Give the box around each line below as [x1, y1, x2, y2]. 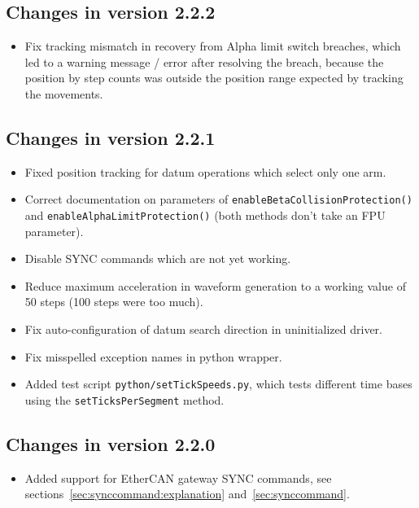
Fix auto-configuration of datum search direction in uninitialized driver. [24, 321, 383, 338]
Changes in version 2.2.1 [6, 125, 216, 150]
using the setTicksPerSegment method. [24, 391, 225, 408]
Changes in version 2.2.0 [6, 431, 216, 456]
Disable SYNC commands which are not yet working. [24, 250, 291, 267]
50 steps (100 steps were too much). [24, 293, 203, 310]
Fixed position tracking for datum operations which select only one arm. [24, 163, 386, 180]
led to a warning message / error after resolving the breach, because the [24, 53, 384, 70]
